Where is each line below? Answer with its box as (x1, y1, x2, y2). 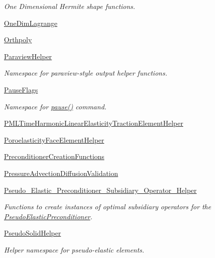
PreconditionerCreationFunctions (4, 151, 105, 162)
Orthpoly (4, 34, 32, 45)
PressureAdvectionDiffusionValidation (4, 168, 118, 178)
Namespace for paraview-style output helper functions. (4, 68, 167, 78)
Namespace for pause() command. (4, 101, 107, 111)
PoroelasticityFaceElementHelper (4, 134, 104, 145)
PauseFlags (4, 84, 38, 94)
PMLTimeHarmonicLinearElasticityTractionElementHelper (4, 118, 183, 128)
